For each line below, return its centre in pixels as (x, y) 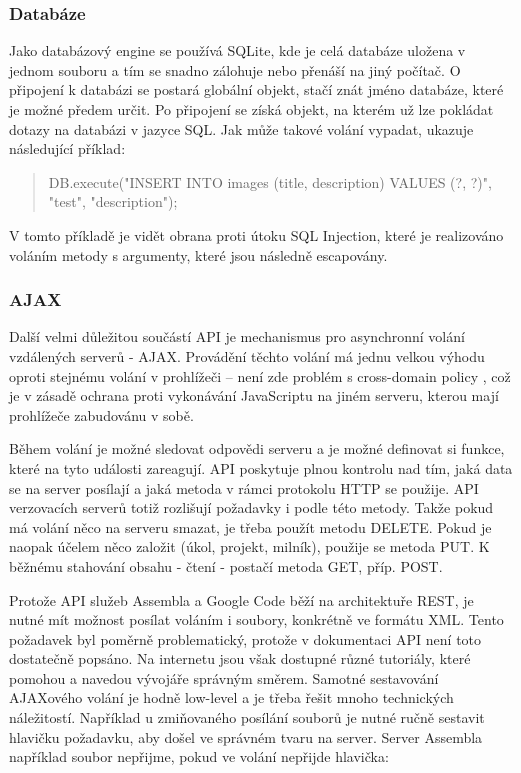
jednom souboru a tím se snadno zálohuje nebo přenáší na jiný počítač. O (235, 69)
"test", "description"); (113, 201)
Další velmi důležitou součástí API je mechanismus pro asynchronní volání (237, 336)
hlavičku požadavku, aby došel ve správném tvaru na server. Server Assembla (246, 736)
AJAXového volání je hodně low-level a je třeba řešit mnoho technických (231, 697)
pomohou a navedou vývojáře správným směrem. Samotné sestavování (224, 677)
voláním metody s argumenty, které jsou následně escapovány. (198, 254)
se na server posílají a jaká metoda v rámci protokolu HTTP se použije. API (244, 487)
